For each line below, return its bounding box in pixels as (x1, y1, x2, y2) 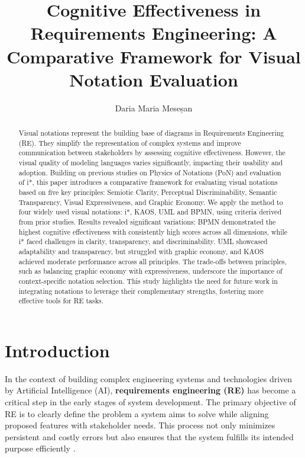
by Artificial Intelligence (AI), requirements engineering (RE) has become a (5, 384, 296, 396)
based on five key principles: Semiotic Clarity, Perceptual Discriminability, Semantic (18, 187, 277, 197)
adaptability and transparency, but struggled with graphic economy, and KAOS (18, 246, 264, 256)
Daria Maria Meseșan (115, 101, 193, 114)
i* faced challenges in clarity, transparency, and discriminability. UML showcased (18, 236, 268, 246)
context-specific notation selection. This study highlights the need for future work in (18, 276, 278, 286)
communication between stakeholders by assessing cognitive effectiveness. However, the (18, 148, 285, 158)
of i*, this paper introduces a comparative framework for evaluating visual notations (18, 177, 278, 187)
